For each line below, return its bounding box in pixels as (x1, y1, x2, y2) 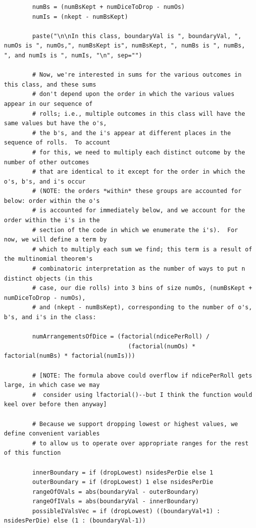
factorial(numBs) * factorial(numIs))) (4, 352, 135, 360)
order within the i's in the (4, 217, 100, 224)
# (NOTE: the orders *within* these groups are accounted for (32, 188, 242, 195)
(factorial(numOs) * (128, 342, 196, 350)
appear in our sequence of (4, 100, 93, 107)
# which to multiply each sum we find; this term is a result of (32, 245, 253, 253)
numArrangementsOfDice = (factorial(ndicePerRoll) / (32, 333, 210, 340)
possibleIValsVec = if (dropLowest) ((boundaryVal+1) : (32, 507, 220, 515)
